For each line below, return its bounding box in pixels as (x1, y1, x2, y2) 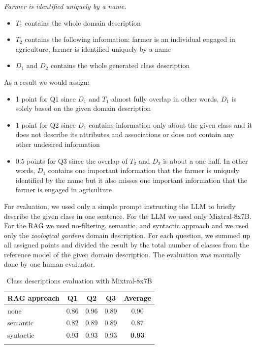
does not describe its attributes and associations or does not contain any (15, 129, 234, 140)
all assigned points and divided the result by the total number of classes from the (4, 240, 249, 250)
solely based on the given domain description (15, 103, 151, 113)
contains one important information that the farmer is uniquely (48, 165, 239, 175)
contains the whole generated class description (50, 60, 190, 70)
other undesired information (15, 139, 100, 149)
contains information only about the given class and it (89, 119, 252, 130)
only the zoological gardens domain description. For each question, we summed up (4, 230, 251, 240)
